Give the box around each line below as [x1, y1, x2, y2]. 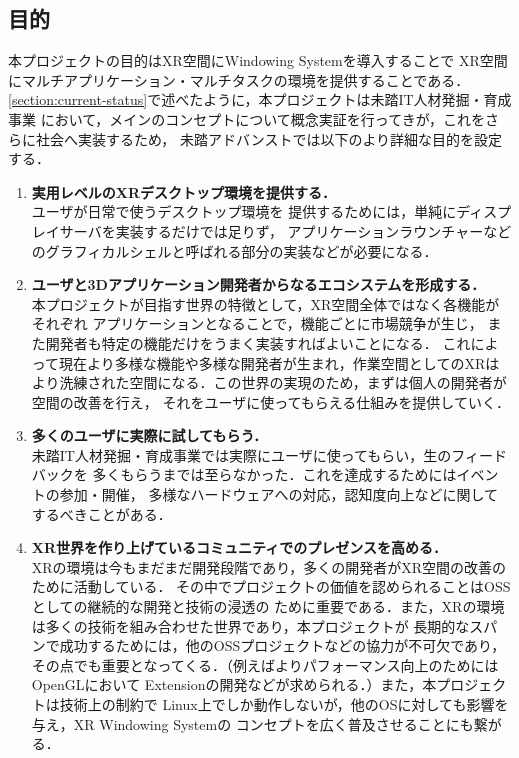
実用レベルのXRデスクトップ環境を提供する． [31, 181, 337, 202]
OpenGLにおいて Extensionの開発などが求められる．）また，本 [31, 674, 437, 695]
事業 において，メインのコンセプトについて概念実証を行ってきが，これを [8, 108, 485, 129]
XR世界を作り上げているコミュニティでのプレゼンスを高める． [31, 537, 447, 558]
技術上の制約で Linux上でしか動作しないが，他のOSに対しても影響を [59, 694, 509, 715]
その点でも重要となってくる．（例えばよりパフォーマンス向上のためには [31, 654, 499, 675]
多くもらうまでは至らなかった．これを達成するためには [92, 464, 457, 485]
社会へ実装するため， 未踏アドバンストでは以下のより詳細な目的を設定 [35, 128, 503, 149]
